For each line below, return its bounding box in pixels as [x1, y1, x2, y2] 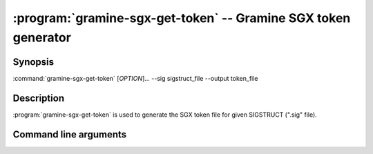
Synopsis [12, 56, 55, 68]
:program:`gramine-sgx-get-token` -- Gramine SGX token [12, 10, 351, 26]
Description [12, 92, 65, 104]
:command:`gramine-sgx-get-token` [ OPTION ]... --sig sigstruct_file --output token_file [12, 74, 258, 82]
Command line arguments [12, 128, 127, 140]
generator [12, 30, 72, 45]
